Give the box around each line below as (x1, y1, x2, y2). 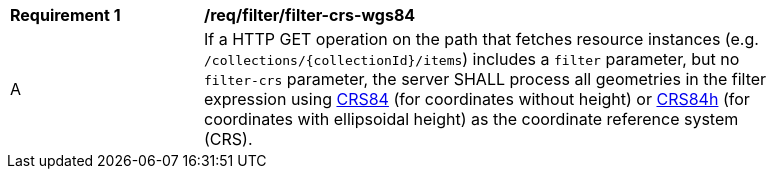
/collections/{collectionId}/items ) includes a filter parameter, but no (204, 49, 740, 69)
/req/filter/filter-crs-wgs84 (204, 5, 416, 25)
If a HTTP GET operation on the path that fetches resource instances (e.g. (204, 29, 759, 49)
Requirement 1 (10, 5, 121, 25)
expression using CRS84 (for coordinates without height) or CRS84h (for (204, 89, 750, 109)
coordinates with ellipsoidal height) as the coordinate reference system (204, 109, 739, 129)
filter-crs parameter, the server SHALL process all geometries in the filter (204, 69, 767, 89)
